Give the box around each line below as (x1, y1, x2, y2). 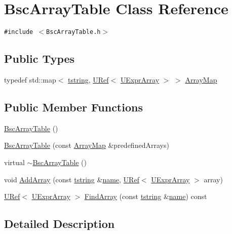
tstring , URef (68, 74, 109, 85)
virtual (4, 157, 25, 167)
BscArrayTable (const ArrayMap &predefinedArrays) (4, 140, 169, 150)
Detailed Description (4, 216, 115, 231)
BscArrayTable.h (46, 28, 101, 36)
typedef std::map (4, 74, 56, 85)
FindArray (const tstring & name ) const (84, 191, 207, 202)
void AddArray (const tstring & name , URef (4, 174, 139, 184)
